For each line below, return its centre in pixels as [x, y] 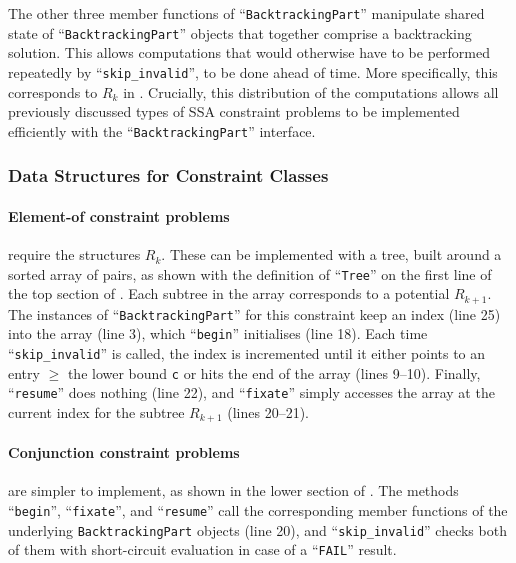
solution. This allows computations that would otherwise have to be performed [249, 52]
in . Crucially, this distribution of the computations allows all [311, 91]
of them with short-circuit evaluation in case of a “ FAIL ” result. [202, 549]
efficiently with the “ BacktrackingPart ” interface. [162, 130]
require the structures [74, 254]
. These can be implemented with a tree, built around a [331, 254]
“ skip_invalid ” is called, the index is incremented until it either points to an [247, 353]
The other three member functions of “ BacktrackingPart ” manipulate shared [246, 13]
